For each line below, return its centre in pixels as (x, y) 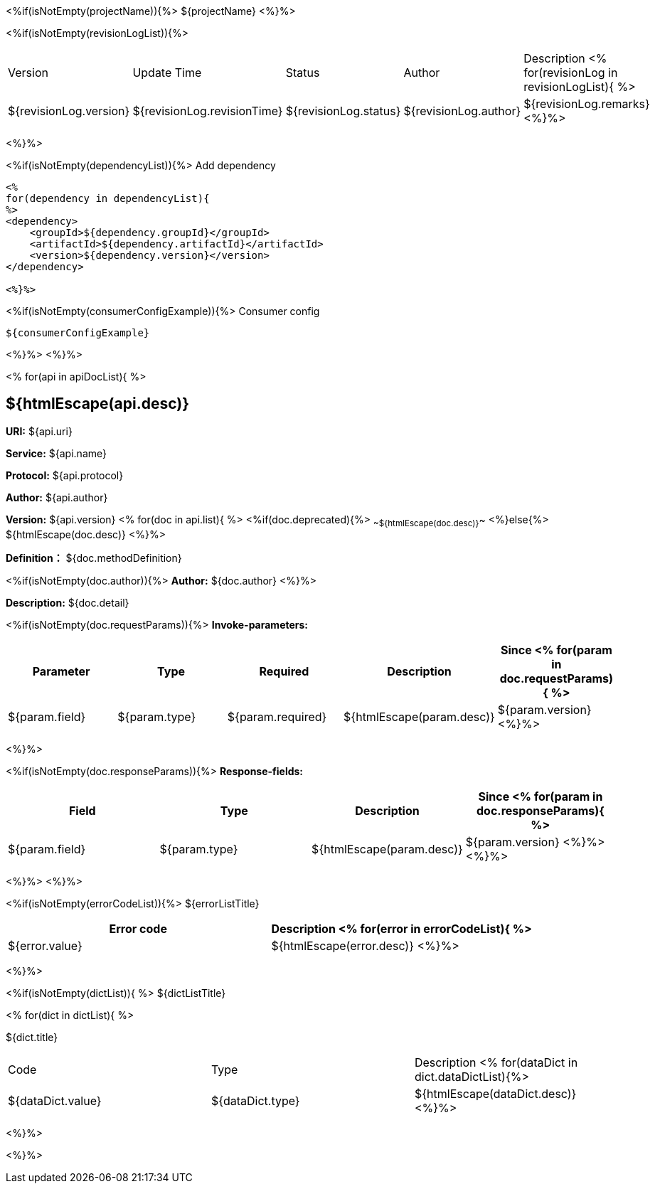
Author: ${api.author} (57, 497)
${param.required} (277, 716)
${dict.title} (32, 1037)
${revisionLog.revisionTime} (208, 111)
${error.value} (45, 945)
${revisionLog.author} (462, 111)
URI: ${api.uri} (39, 431)
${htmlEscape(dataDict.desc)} (495, 1093)
